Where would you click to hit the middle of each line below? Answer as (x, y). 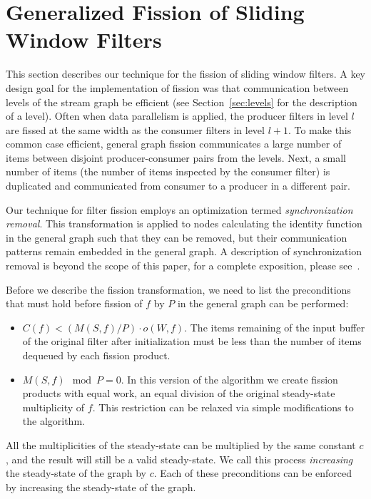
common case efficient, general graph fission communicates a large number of (174, 144)
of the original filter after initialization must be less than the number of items (192, 341)
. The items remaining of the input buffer (275, 327)
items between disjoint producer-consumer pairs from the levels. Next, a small (176, 157)
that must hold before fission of (74, 303)
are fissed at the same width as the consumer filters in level (135, 129)
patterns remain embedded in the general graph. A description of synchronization (184, 251)
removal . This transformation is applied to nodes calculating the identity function (184, 223)
